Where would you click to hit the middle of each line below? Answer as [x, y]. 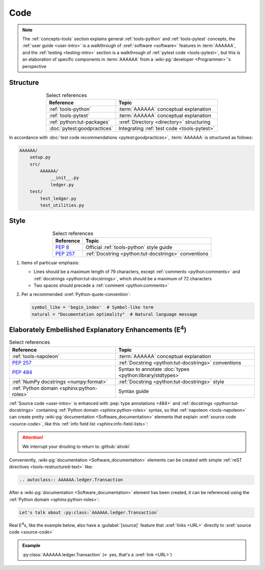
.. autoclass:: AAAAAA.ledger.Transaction [71, 480]
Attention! [33, 437]
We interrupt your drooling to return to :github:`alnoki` [77, 446]
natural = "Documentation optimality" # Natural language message [115, 314]
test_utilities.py [62, 205]
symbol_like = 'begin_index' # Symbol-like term [93, 307]
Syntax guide [134, 391]
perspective [34, 66]
